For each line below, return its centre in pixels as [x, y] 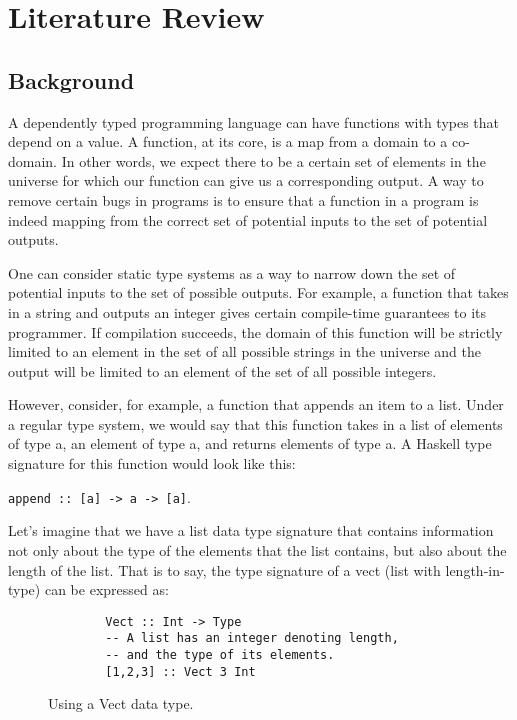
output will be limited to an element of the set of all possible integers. [222, 370]
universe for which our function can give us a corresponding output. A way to [246, 180]
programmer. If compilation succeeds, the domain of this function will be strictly [255, 331]
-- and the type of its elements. [220, 655]
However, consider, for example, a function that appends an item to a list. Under [256, 404]
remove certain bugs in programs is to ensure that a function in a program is [243, 199]
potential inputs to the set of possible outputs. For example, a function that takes [258, 292]
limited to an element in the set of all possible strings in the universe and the [245, 351]
